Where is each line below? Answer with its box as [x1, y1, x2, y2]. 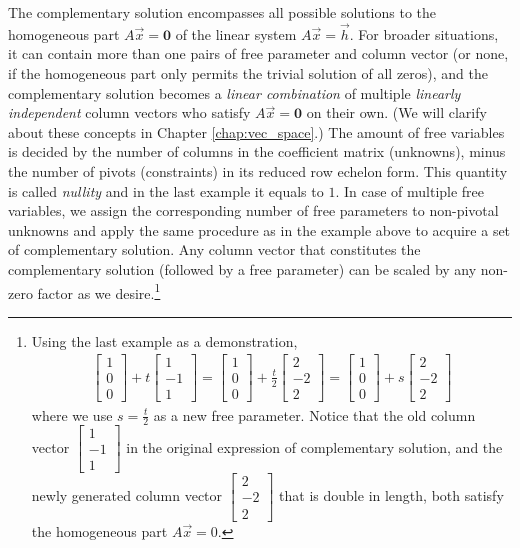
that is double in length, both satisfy [279, 484, 504, 505]
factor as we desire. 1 [37, 279, 161, 303]
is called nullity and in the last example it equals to [8, 180, 324, 201]
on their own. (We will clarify [306, 102, 487, 123]
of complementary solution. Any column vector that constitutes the [8, 239, 421, 260]
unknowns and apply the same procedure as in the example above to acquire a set [8, 219, 511, 240]
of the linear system [175, 23, 297, 44]
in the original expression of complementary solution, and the [126, 436, 503, 457]
